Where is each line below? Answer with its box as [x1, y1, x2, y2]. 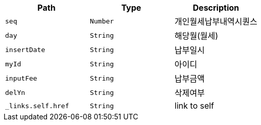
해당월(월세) [174, 31, 219, 41]
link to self [174, 101, 215, 111]
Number [89, 17, 114, 25]
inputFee [5, 74, 37, 82]
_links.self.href [5, 102, 69, 110]
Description [193, 3, 239, 13]
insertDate [5, 45, 45, 54]
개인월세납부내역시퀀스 [174, 16, 257, 27]
